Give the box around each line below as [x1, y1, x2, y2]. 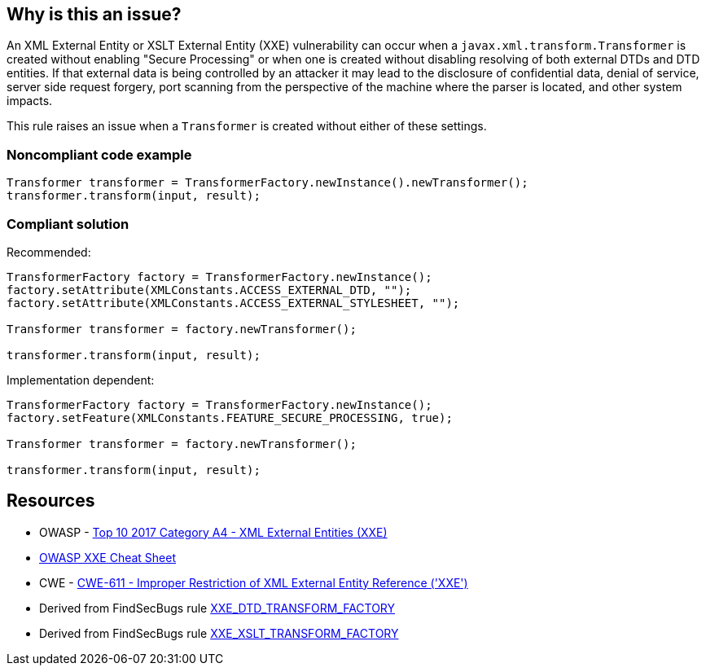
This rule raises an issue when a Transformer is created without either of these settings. [7, 119, 487, 134]
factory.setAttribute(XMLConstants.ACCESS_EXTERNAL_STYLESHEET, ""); [7, 296, 460, 310]
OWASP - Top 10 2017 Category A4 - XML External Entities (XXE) [39, 525, 388, 539]
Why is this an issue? [7, 4, 182, 24]
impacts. [7, 94, 53, 108]
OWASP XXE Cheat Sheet [39, 550, 177, 564]
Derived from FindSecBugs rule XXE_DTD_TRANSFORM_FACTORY [39, 600, 396, 615]
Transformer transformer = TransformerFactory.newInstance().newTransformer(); [7, 176, 528, 190]
